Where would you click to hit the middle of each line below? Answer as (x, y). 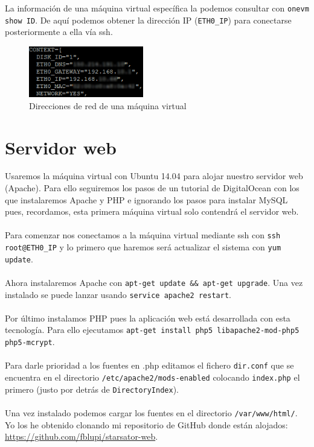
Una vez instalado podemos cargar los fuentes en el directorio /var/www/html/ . (151, 412)
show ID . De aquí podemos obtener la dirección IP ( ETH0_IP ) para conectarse (148, 20)
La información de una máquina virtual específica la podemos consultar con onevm (157, 8)
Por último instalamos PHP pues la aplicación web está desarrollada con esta (148, 318)
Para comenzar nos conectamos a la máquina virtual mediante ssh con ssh (143, 235)
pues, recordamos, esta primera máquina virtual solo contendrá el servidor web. (152, 211)
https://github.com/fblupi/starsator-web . (82, 436)
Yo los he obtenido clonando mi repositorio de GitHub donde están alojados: (146, 424)
